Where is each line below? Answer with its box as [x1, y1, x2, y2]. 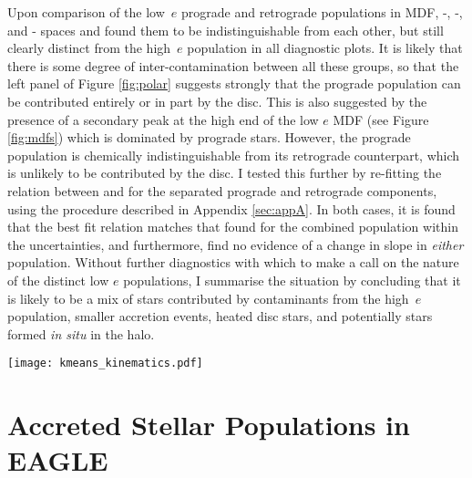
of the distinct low [7, 270, 109, 289]
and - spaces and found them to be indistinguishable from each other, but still [7, 20, 444, 39]
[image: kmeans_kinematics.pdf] [7, 357, 203, 370]
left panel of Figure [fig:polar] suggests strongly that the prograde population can [7, 74, 461, 93]
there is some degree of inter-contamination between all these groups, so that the [7, 56, 459, 75]
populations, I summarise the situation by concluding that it [123, 270, 461, 289]
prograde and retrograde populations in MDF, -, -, [180, 3, 463, 21]
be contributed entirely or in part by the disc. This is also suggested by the [7, 91, 427, 110]
